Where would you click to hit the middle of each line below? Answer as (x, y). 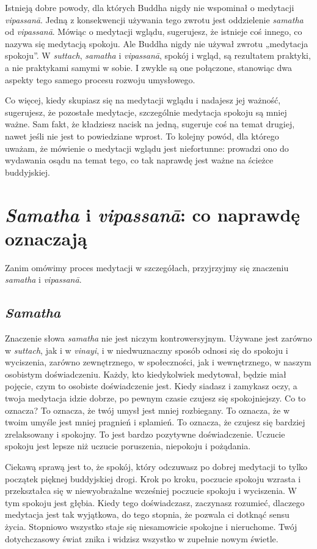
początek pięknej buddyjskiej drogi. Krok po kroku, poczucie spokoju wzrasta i (153, 478)
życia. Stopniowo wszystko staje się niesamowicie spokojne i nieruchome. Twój (151, 526)
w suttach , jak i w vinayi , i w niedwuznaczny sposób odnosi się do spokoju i (147, 350)
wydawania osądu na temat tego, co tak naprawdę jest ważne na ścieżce (139, 160)
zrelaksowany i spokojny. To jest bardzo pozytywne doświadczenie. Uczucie (145, 434)
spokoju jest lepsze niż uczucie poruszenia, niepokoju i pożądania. (128, 446)
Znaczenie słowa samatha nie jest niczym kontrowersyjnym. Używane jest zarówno (158, 338)
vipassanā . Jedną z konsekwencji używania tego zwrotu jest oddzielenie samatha (154, 19)
